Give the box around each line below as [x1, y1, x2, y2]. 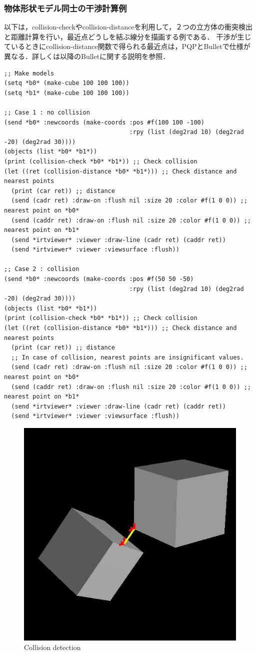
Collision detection [24, 642, 81, 652]
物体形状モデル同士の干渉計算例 [4, 1, 127, 14]
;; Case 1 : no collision [4, 108, 90, 116]
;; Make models [4, 69, 54, 77]
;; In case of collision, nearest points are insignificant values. [11, 353, 244, 361]
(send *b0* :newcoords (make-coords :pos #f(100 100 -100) [4, 118, 204, 126]
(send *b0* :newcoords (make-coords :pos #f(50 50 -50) [4, 275, 194, 283]
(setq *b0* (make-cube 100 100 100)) [4, 79, 129, 87]
